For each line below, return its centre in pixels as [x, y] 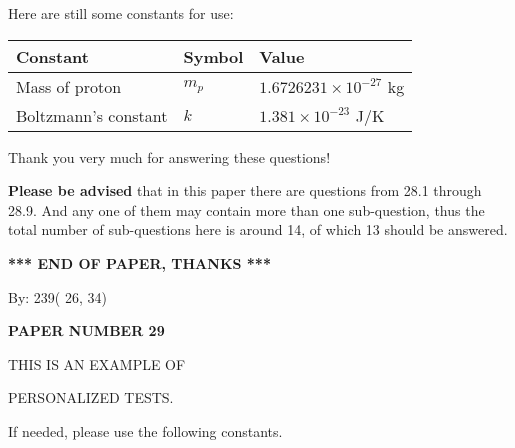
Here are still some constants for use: [121, 13]
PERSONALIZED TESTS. [91, 397]
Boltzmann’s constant [92, 115]
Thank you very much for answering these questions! [169, 156]
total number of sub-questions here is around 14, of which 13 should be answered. [258, 229]
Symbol [213, 56]
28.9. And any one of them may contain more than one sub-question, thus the [246, 209]
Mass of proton [69, 86]
